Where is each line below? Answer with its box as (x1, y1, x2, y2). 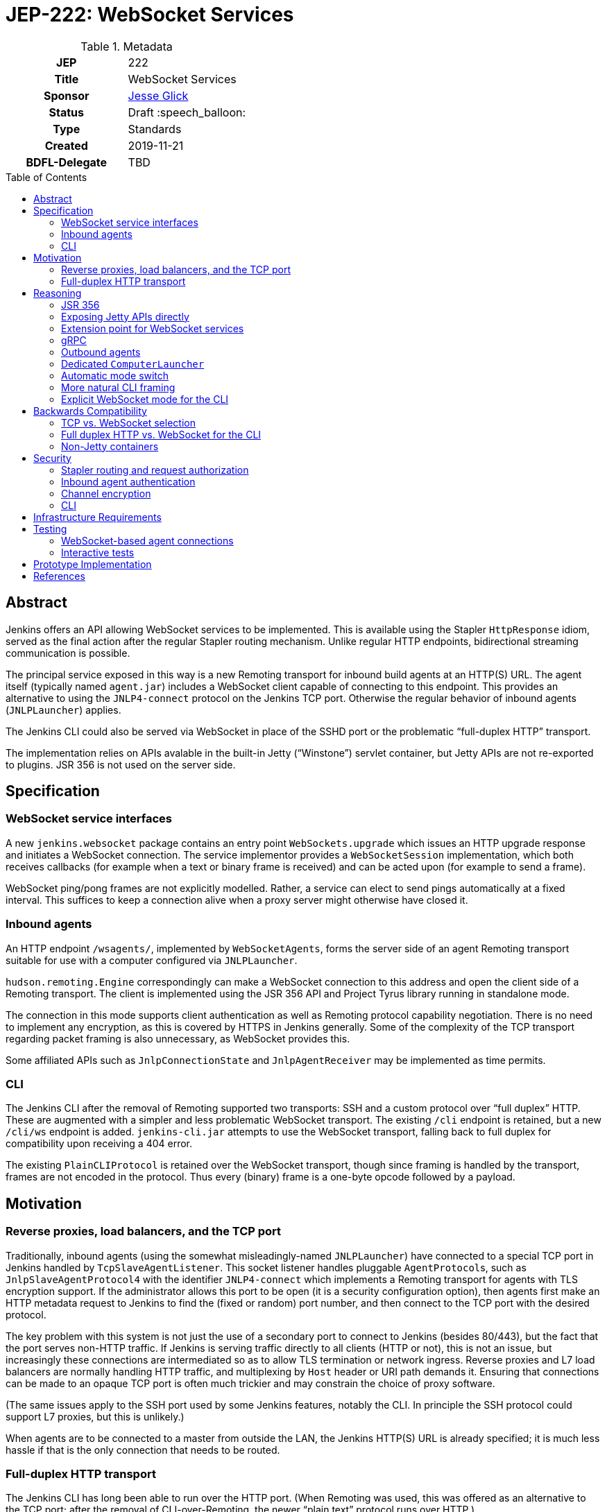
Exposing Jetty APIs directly (61, 310, 189, 323)
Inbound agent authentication (61, 475, 196, 488)
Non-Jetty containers (61, 440, 159, 452)
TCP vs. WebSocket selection (61, 416, 196, 429)
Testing (33, 522, 67, 535)
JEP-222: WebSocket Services (6, 3, 294, 26)
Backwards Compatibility (33, 404, 147, 417)
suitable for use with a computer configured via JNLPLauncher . (6, 954, 298, 966)
